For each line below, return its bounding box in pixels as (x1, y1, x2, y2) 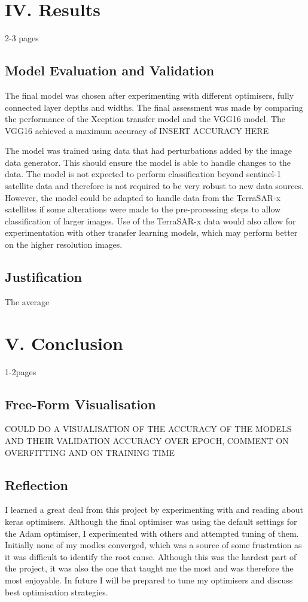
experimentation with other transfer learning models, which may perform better (5, 226, 298, 239)
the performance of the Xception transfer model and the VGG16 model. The (5, 113, 286, 125)
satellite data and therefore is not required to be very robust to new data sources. (5, 180, 304, 192)
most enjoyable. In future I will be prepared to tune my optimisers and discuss (5, 573, 293, 586)
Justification (5, 267, 82, 286)
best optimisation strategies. (5, 585, 108, 598)
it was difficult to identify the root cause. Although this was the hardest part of (5, 550, 297, 563)
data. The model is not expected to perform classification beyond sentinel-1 (5, 168, 281, 180)
